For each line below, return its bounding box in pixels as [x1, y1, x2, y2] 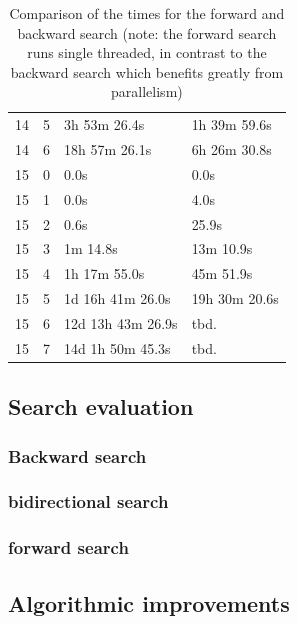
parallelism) [111, 81, 183, 102]
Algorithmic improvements [8, 587, 290, 618]
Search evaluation [8, 391, 194, 422]
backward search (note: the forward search [17, 22, 277, 43]
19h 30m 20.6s [191, 288, 279, 309]
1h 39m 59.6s [191, 114, 272, 135]
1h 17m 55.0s [64, 263, 145, 284]
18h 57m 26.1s [64, 139, 152, 160]
